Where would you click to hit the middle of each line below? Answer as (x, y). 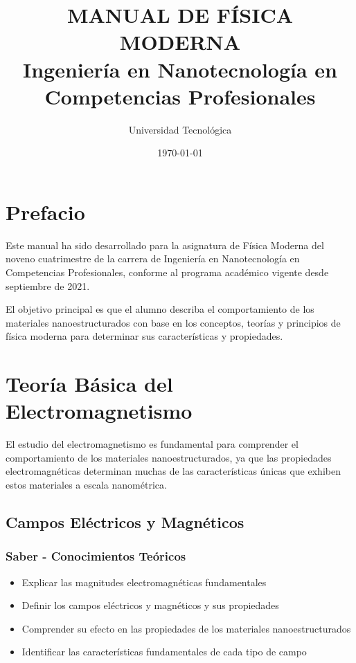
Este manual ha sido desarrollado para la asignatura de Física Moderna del (165, 245)
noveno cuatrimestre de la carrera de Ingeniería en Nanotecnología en (153, 258)
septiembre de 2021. (48, 285)
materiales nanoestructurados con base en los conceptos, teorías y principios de (173, 322)
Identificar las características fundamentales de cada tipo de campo (164, 652)
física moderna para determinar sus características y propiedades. (144, 336)
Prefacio (45, 211)
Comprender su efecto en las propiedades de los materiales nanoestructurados (186, 628)
